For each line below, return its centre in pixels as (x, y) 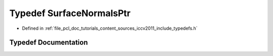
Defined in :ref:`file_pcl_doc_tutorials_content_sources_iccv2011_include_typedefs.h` (110, 28)
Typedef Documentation (49, 43)
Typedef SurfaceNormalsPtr (70, 13)
